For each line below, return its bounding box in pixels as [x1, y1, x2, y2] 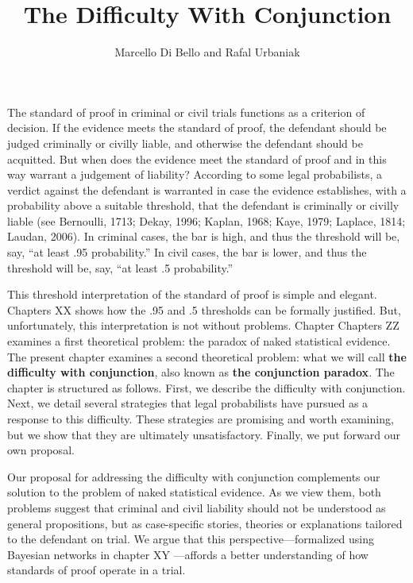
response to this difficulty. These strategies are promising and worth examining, [7, 411, 394, 427]
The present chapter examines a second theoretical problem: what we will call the [7, 348, 407, 365]
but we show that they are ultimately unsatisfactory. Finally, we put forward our [7, 426, 400, 442]
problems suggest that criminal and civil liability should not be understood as [7, 499, 386, 515]
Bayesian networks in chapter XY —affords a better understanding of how [7, 546, 369, 562]
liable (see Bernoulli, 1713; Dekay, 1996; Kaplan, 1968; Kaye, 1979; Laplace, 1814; [7, 212, 406, 229]
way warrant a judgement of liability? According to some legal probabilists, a [7, 166, 383, 183]
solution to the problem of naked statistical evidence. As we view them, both [7, 484, 381, 500]
